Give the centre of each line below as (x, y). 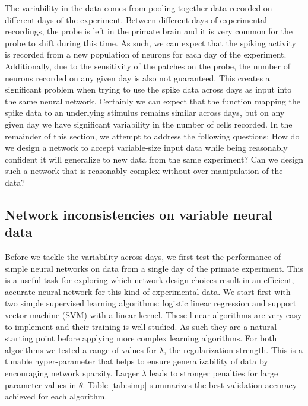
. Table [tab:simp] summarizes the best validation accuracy (190, 384)
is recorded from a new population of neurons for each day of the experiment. (146, 54)
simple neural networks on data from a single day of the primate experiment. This (154, 268)
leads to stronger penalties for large (214, 373)
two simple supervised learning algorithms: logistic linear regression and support (151, 303)
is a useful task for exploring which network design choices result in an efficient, (150, 280)
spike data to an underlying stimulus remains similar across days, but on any (145, 112)
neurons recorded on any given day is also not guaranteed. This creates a (137, 77)
